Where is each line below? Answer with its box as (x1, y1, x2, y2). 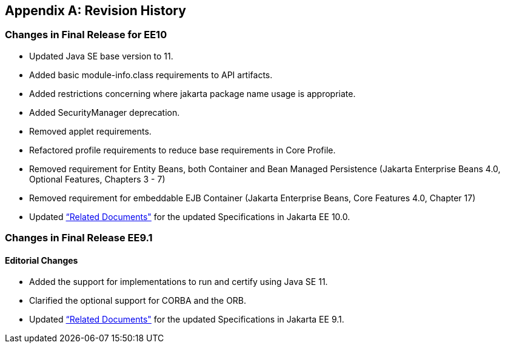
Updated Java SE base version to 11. (29, 50, 173, 61)
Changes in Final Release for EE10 (5, 28, 167, 41)
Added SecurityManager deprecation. (29, 107, 180, 118)
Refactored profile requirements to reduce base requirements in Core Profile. (29, 144, 336, 155)
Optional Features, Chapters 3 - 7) (29, 173, 166, 184)
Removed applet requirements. (29, 125, 152, 136)
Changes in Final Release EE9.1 (5, 232, 153, 244)
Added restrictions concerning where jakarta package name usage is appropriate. (29, 88, 356, 99)
